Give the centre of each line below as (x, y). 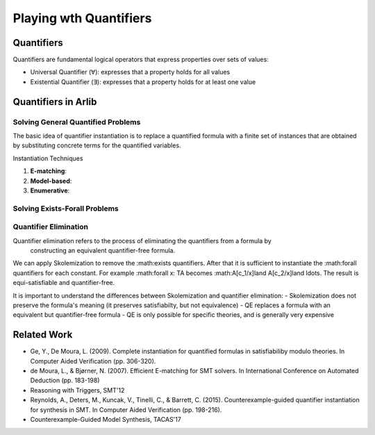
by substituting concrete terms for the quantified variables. (97, 145)
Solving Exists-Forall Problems (66, 208)
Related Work (43, 335)
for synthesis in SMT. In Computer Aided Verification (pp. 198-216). (126, 409)
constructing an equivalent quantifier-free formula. (103, 251)
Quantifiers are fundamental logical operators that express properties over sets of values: (141, 60)
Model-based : (51, 181)
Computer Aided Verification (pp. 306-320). (93, 361)
